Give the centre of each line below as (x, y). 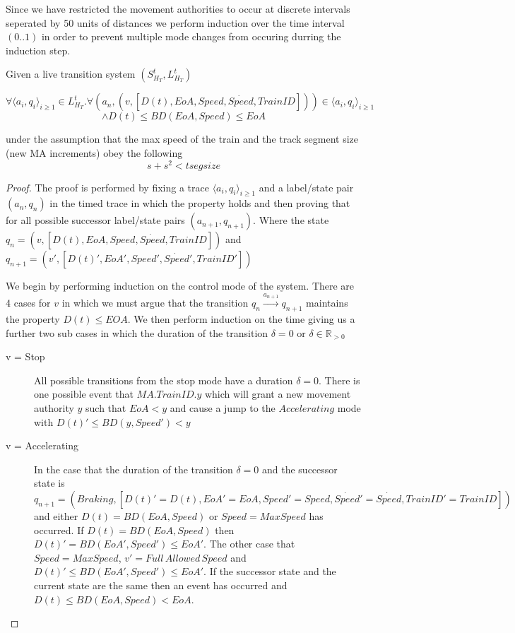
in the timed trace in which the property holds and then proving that (200, 203)
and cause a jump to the (223, 408)
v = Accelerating (42, 445)
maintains (327, 303)
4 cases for (28, 303)
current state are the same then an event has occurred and (161, 585)
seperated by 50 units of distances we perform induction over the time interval (175, 22)
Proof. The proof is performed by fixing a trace (107, 187)
